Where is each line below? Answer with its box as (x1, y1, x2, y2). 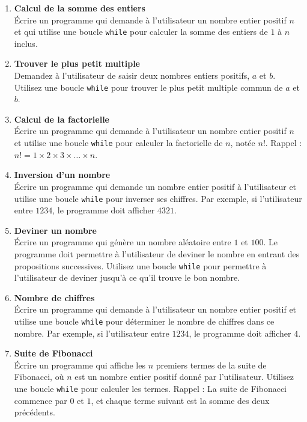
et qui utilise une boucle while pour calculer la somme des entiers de (14, 25, 268, 38)
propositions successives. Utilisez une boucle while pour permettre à (14, 259, 267, 272)
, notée (230, 136, 255, 149)
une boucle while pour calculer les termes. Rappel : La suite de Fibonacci (14, 382, 287, 394)
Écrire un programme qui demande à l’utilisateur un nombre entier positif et (14, 303, 297, 316)
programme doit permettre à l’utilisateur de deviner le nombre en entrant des (14, 247, 300, 260)
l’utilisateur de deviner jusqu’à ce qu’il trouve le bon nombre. (14, 271, 240, 284)
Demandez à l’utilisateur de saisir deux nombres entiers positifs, (14, 69, 250, 82)
